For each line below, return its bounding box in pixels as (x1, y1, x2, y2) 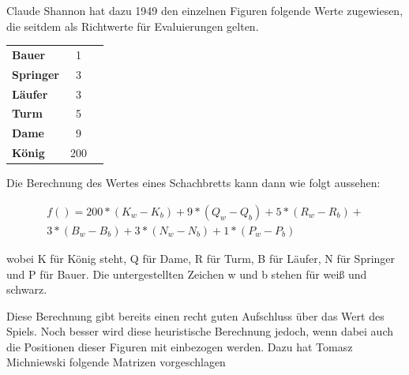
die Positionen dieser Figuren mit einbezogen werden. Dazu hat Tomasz (6, 338, 353, 354)
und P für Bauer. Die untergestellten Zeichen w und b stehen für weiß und (6, 265, 367, 282)
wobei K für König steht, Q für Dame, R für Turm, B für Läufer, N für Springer (6, 249, 396, 266)
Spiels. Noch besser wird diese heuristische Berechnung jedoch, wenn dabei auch (6, 323, 394, 339)
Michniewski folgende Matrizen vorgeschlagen (6, 354, 226, 370)
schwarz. (6, 281, 47, 298)
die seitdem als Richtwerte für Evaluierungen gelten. (6, 17, 259, 34)
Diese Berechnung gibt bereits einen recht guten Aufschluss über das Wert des (6, 307, 385, 324)
